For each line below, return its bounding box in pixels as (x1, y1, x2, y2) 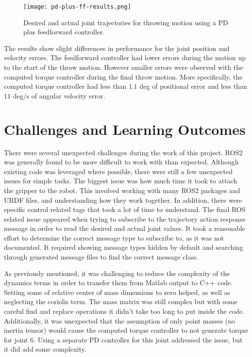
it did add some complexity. (4, 344, 86, 354)
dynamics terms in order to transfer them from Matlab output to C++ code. (4, 277, 233, 288)
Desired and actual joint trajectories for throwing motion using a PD (23, 17, 228, 27)
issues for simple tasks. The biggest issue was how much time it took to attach (4, 176, 237, 186)
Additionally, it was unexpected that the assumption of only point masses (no (4, 315, 235, 325)
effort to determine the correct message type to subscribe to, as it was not (4, 232, 224, 243)
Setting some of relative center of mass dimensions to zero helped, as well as (4, 287, 231, 297)
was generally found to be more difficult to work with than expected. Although (4, 157, 239, 167)
